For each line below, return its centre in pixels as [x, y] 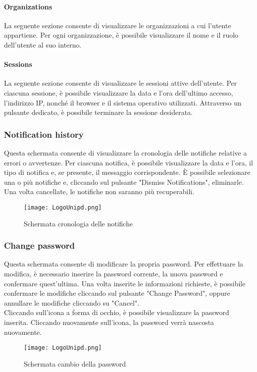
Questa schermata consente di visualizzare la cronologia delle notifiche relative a [126, 152]
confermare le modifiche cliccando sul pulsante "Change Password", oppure [117, 293]
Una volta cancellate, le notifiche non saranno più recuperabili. [99, 191]
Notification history [44, 134]
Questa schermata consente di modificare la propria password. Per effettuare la [124, 264]
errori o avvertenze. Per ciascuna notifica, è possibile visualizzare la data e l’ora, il [128, 162]
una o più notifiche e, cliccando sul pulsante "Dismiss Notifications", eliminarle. [124, 182]
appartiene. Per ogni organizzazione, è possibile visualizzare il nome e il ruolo [121, 35]
